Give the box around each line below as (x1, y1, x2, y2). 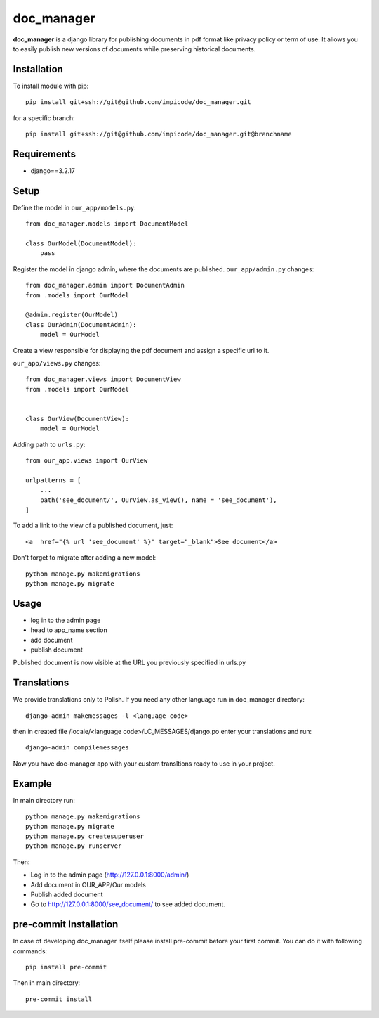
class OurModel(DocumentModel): (25, 240, 137, 247)
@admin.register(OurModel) (25, 311, 119, 319)
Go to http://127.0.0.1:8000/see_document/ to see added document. (30, 900, 226, 908)
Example (13, 778, 52, 790)
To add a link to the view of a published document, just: (13, 521, 173, 530)
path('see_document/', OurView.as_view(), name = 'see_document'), (39, 496, 277, 504)
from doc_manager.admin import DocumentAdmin (25, 281, 185, 290)
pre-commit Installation (13, 918, 119, 931)
